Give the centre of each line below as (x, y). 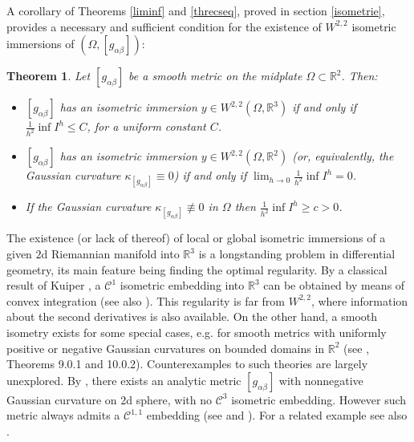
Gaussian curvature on (62, 399)
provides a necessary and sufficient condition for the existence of (164, 26)
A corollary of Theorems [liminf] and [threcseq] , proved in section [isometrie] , (196, 10)
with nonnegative (321, 380)
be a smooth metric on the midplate (215, 76)
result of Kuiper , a (54, 285)
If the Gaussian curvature (88, 207)
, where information (359, 300)
